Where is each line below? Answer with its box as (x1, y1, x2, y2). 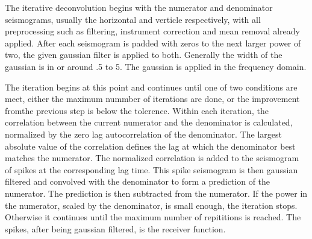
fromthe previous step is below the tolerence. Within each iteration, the (5, 104, 269, 116)
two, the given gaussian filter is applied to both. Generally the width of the (5, 48, 282, 61)
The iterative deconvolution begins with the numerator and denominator (5, 1, 273, 13)
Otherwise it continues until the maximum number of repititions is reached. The (5, 211, 301, 223)
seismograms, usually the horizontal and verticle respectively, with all (5, 13, 261, 25)
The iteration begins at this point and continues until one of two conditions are (5, 80, 298, 93)
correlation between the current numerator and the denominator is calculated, (5, 116, 293, 129)
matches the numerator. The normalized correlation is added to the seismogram (5, 151, 299, 164)
